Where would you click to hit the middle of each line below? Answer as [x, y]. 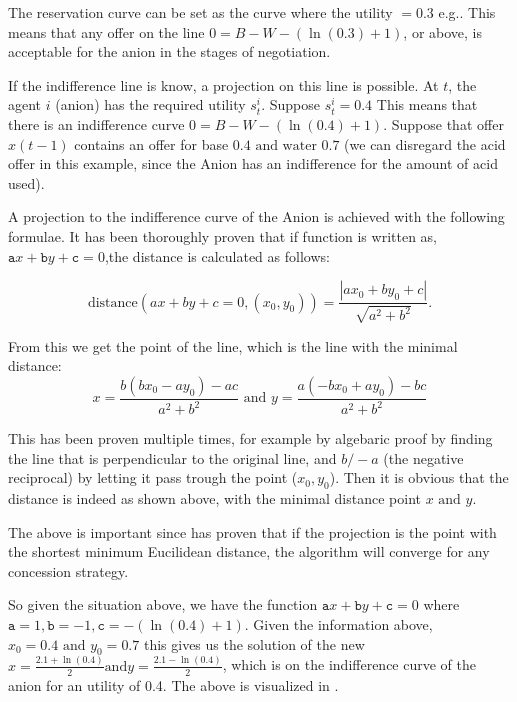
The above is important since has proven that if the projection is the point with [252, 531]
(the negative [423, 457]
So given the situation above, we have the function [163, 604]
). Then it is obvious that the [419, 477]
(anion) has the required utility [150, 104]
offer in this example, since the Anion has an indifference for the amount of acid [253, 163]
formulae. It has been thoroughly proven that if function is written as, [222, 235]
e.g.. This [467, 12]
